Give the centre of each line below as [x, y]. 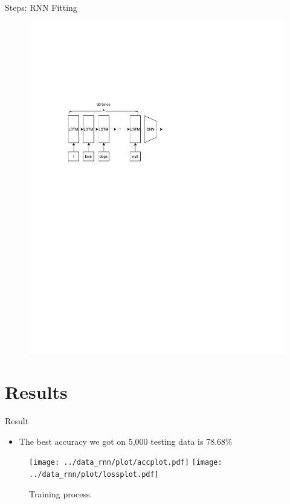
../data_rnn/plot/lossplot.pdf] [94, 475]
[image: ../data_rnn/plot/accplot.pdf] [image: [126, 463]
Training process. [61, 493]
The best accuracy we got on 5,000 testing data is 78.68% [126, 441]
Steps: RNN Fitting [41, 7]
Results [36, 392]
